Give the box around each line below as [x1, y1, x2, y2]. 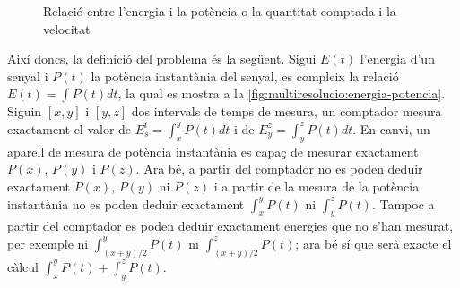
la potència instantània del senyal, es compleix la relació [91, 66, 399, 85]
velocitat [43, 19, 91, 38]
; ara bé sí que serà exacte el [295, 233, 452, 252]
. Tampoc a [371, 194, 435, 213]
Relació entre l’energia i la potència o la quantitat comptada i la [43, 2, 396, 20]
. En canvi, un [352, 119, 430, 138]
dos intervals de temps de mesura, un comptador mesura [131, 102, 442, 121]
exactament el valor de [7, 119, 132, 138]
